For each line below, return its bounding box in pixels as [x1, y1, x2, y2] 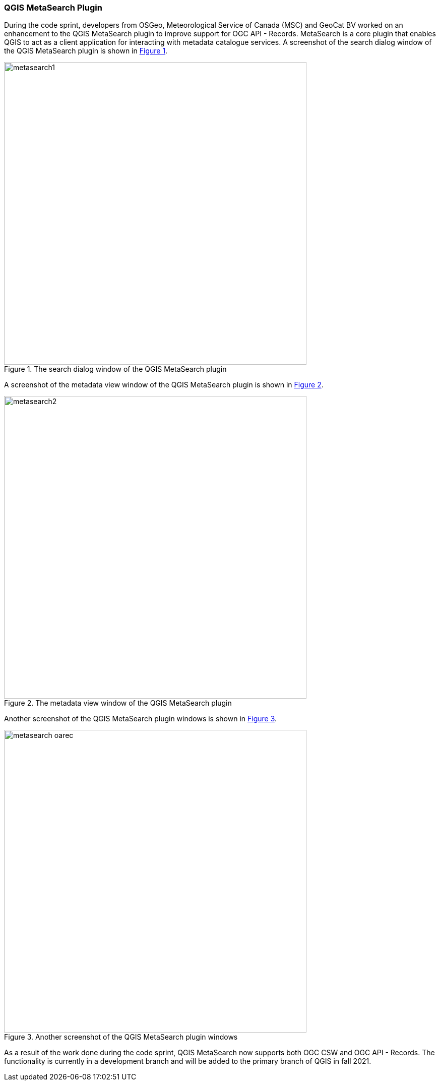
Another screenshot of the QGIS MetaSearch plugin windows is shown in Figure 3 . [4, 714, 277, 723]
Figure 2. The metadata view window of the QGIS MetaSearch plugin [4, 699, 232, 708]
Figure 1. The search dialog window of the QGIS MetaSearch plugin [4, 365, 227, 374]
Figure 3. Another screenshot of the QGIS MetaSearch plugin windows [4, 1033, 238, 1042]
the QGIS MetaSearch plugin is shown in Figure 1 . [4, 46, 168, 55]
